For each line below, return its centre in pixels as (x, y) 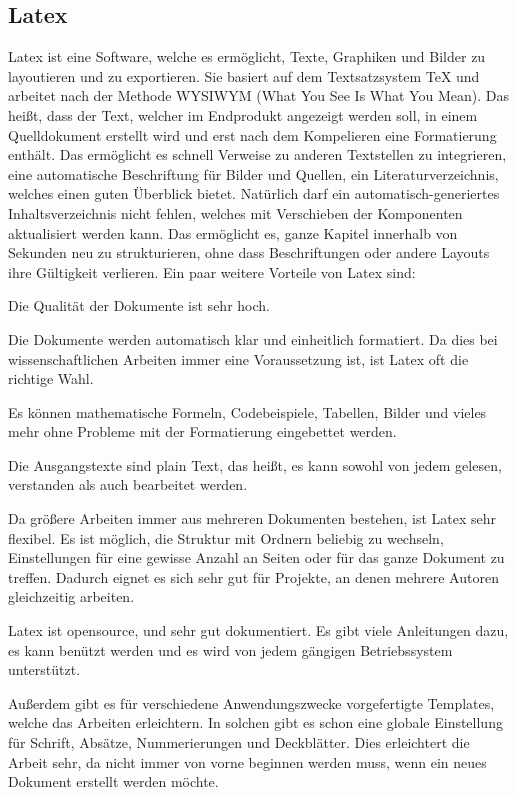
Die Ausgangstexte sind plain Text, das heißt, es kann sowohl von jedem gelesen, (255, 464)
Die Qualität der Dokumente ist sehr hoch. (139, 305)
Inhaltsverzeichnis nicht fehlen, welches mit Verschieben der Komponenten (235, 212)
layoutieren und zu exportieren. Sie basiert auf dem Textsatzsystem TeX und (244, 75)
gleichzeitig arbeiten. (71, 596)
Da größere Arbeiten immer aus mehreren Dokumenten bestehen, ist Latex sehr (252, 518)
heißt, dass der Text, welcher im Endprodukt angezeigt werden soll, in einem (243, 114)
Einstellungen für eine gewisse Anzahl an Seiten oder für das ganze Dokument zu (256, 557)
